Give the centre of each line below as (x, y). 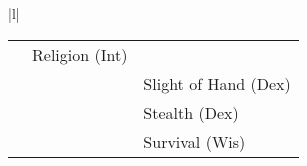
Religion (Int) (80, 54)
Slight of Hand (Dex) (217, 83)
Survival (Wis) (194, 141)
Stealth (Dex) (191, 112)
